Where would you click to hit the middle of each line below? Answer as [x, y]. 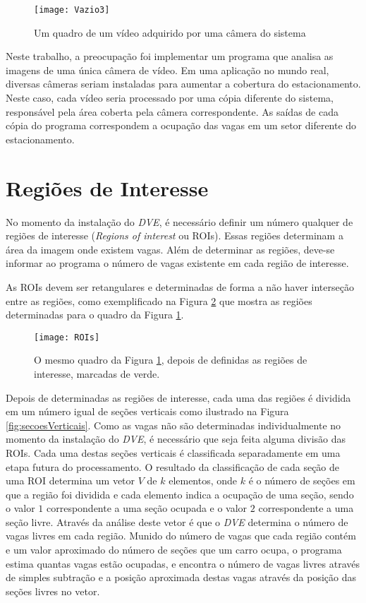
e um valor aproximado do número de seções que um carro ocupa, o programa [174, 550]
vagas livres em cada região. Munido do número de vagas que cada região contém [181, 536]
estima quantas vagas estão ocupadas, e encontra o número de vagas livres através [183, 563]
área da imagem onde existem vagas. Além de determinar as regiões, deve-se [170, 249]
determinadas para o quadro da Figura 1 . [95, 315]
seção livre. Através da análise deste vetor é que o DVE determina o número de [177, 521]
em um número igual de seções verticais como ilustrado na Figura [147, 411]
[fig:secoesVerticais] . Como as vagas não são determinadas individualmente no [173, 425]
